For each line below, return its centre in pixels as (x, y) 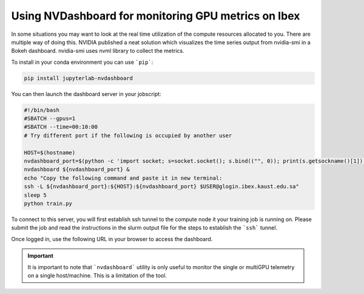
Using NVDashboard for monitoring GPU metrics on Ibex (156, 16)
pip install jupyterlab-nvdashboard (79, 78)
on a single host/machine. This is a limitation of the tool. (97, 275)
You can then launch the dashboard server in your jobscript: (86, 94)
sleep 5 (35, 195)
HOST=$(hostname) (50, 152)
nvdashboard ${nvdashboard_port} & (77, 169)
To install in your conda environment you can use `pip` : (82, 62)
